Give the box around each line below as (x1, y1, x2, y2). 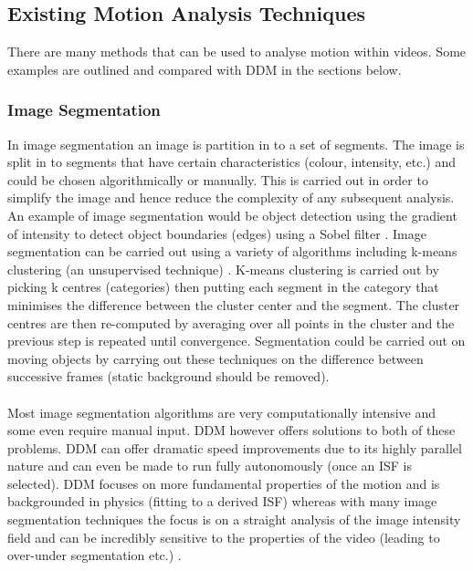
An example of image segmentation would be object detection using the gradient (7, 205, 457, 224)
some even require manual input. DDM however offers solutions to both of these (7, 420, 456, 440)
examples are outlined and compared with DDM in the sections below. (7, 59, 402, 78)
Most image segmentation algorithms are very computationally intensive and (7, 402, 436, 421)
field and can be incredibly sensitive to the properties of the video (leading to (7, 527, 440, 546)
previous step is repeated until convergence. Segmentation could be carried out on (7, 331, 466, 350)
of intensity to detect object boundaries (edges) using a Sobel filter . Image (7, 223, 426, 243)
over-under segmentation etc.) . (7, 545, 182, 565)
